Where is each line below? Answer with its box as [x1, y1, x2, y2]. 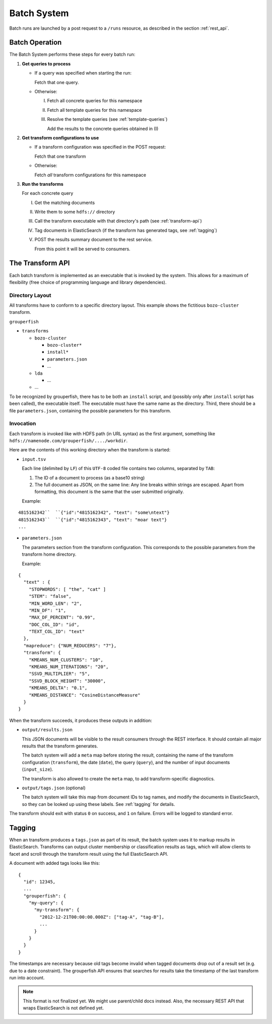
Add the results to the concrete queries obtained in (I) [47, 125, 159, 131]
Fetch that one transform [34, 153, 86, 159]
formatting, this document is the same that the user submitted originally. [34, 489, 184, 495]
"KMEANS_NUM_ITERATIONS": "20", [28, 664, 109, 670]
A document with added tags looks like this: [9, 860, 100, 866]
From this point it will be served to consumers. [34, 246, 130, 252]
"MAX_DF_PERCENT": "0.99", [28, 615, 96, 621]
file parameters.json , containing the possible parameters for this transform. [9, 407, 171, 414]
